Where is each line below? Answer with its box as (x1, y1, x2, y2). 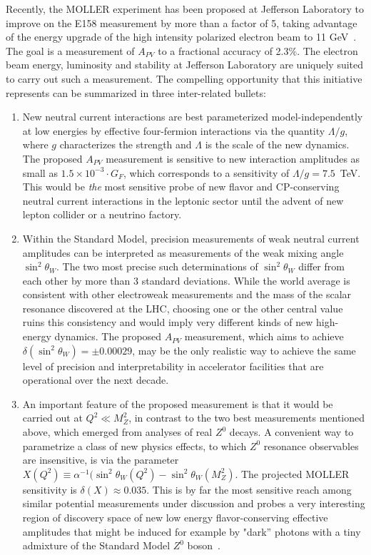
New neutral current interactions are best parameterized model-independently (22, 109, 363, 124)
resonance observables (263, 438, 359, 453)
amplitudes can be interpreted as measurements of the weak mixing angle (22, 245, 344, 260)
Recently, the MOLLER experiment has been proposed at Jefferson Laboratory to (6, 1, 364, 16)
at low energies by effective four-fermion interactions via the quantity (22, 123, 325, 138)
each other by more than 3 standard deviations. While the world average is (22, 273, 350, 287)
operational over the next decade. (22, 372, 169, 387)
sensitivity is (22, 482, 77, 497)
